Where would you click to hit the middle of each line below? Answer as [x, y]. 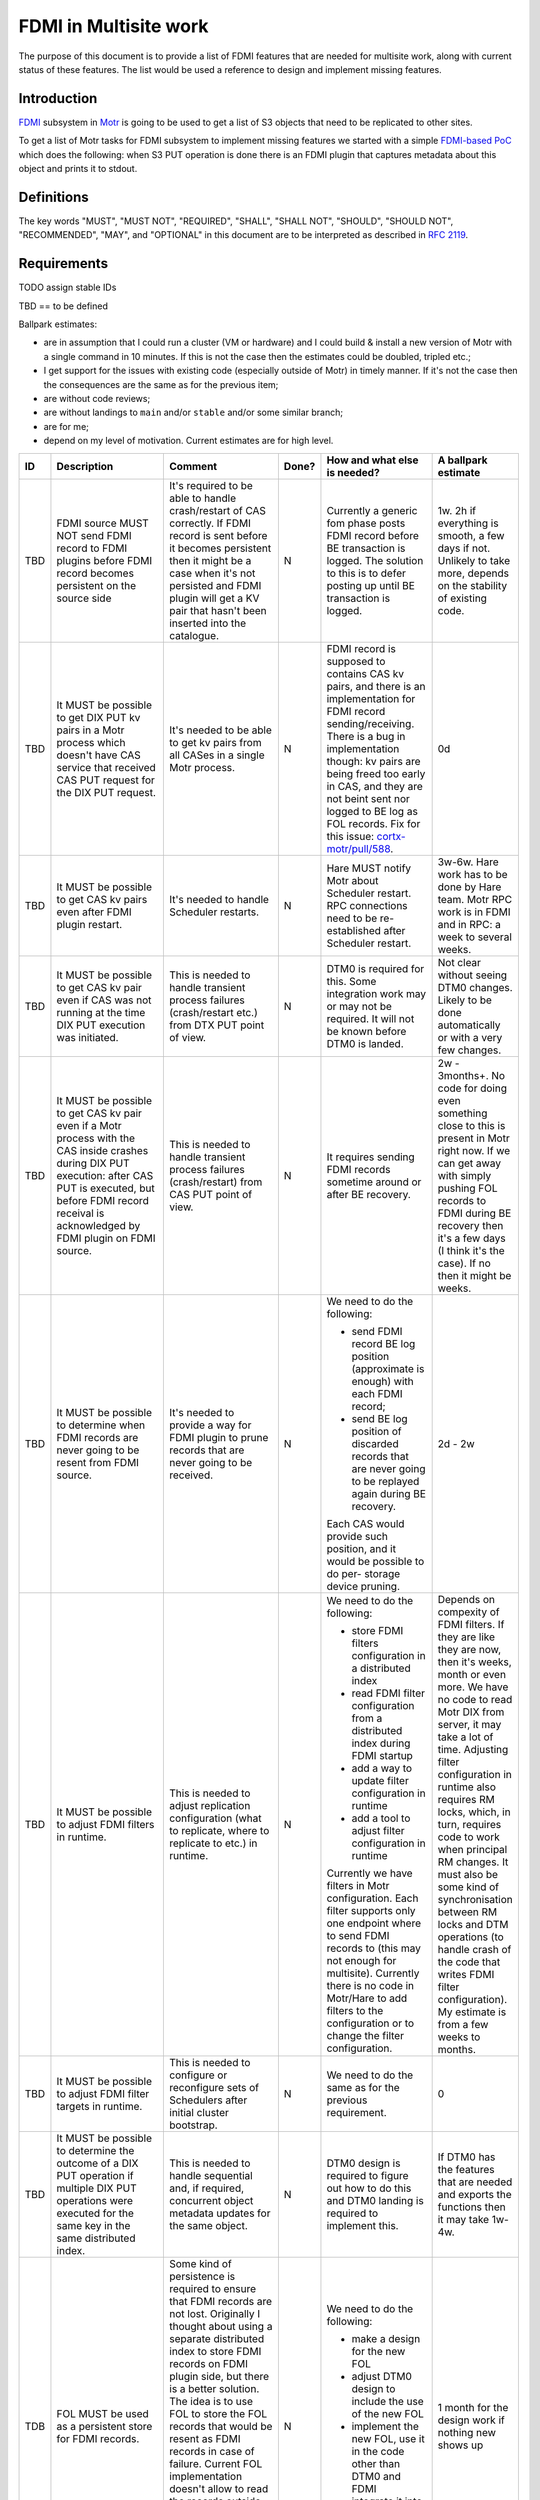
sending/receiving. [370, 723]
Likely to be [464, 1000]
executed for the [95, 2213]
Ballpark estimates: [58, 324]
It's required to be [211, 485]
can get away [469, 1163]
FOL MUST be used [102, 2413]
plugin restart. [89, 924]
